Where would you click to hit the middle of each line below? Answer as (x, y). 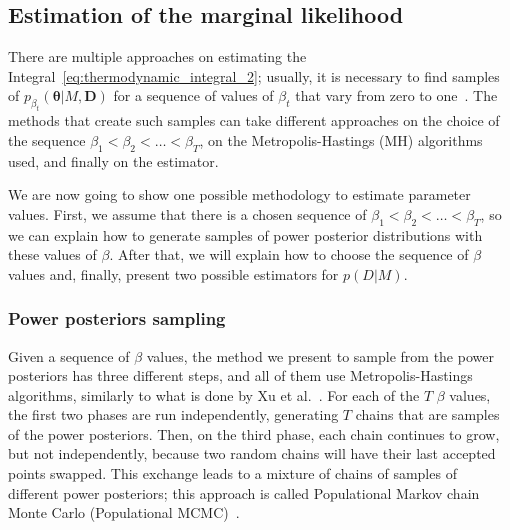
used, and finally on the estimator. (113, 160)
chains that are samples (427, 414)
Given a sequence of (69, 355)
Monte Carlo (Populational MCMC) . (124, 512)
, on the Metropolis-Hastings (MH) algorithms (341, 139)
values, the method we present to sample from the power (320, 355)
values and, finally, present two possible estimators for (173, 273)
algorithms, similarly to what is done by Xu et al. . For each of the (214, 394)
